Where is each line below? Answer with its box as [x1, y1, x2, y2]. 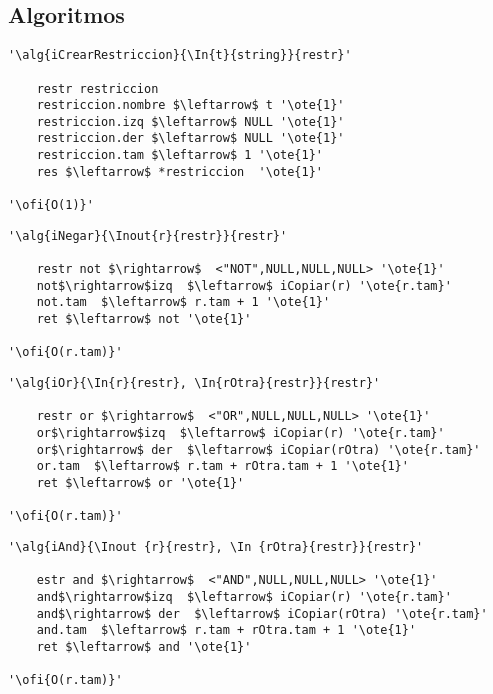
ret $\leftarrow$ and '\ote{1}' [36, 639, 252, 654]
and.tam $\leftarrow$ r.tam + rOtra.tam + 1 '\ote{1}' [36, 623, 417, 638]
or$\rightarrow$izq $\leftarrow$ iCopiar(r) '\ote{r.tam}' [36, 425, 445, 440]
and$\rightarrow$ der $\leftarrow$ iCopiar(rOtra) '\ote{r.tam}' [36, 606, 488, 621]
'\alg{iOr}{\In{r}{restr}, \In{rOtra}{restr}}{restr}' [8, 376, 381, 391]
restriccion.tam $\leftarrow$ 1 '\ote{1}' [36, 148, 323, 163]
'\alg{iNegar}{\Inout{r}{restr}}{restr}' [8, 228, 288, 243]
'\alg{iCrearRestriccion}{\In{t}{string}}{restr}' [8, 48, 352, 63]
